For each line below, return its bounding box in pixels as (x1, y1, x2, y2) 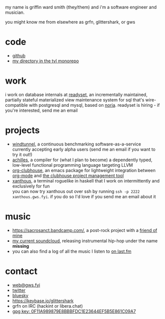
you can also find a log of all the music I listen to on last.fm (12, 248, 132, 254)
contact (5, 266, 38, 276)
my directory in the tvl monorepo (12, 58, 79, 64)
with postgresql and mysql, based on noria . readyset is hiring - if (29, 102, 160, 108)
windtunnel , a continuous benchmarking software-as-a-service (12, 141, 141, 147)
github (12, 52, 26, 58)
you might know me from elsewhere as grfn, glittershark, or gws (5, 19, 135, 25)
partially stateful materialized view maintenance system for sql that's (5, 96, 144, 103)
